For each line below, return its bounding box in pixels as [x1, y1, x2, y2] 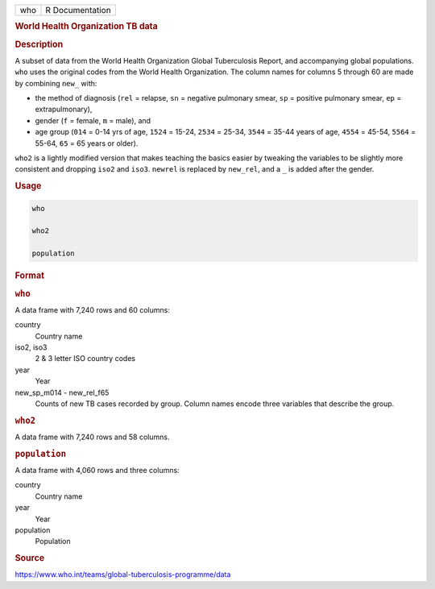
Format [14, 270, 44, 281]
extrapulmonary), [35, 105, 93, 114]
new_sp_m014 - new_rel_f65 [14, 388, 110, 397]
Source [14, 553, 45, 564]
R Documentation [45, 5, 112, 15]
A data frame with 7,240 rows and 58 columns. [14, 432, 170, 442]
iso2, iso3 [14, 342, 48, 352]
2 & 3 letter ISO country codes [35, 354, 136, 363]
